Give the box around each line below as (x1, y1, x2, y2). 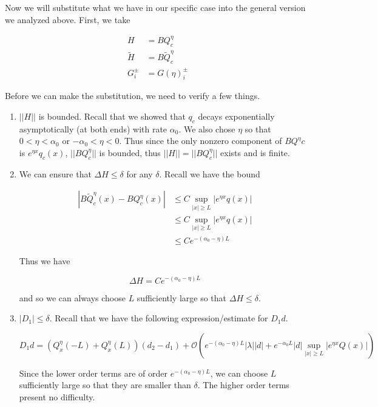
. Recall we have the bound (159, 167, 260, 180)
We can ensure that (19, 167, 92, 180)
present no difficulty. (19, 390, 95, 403)
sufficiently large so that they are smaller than (19, 378, 191, 391)
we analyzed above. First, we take (5, 13, 130, 26)
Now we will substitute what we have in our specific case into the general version (5, 1, 306, 13)
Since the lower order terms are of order (19, 366, 167, 379)
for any (126, 167, 153, 180)
